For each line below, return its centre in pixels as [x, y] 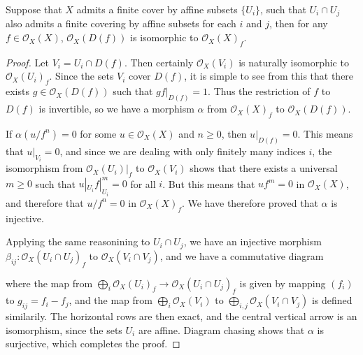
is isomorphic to [164, 37]
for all [143, 183]
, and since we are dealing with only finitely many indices [183, 151]
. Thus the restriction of [259, 91]
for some [98, 133]
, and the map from [111, 300]
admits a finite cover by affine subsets [157, 9]
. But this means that [209, 183]
